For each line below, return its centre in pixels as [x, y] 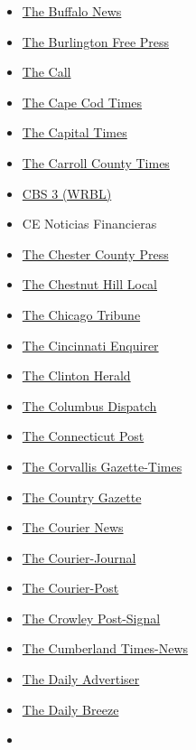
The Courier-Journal [79, 557]
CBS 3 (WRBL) [67, 193]
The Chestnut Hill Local [90, 284]
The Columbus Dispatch [89, 405]
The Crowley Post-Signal [91, 618]
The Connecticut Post [83, 436]
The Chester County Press [95, 253]
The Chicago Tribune [81, 314]
